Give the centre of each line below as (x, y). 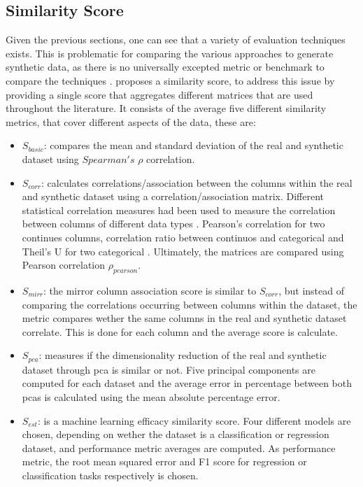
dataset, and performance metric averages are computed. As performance (179, 447)
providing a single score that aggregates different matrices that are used (159, 94)
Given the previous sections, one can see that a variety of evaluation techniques (176, 40)
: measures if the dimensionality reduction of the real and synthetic (183, 355)
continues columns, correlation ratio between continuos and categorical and (183, 237)
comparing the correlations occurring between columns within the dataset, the (190, 304)
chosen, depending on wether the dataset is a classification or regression (176, 434)
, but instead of (312, 290)
